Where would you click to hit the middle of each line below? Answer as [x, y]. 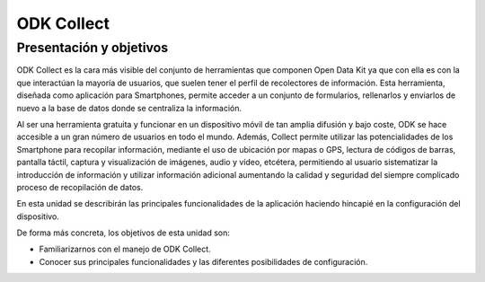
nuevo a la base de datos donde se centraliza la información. [129, 108]
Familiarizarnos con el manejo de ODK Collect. [125, 249]
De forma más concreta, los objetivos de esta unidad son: [123, 233]
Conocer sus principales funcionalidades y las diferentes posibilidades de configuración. [203, 261]
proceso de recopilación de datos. [80, 187]
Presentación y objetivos [93, 48]
